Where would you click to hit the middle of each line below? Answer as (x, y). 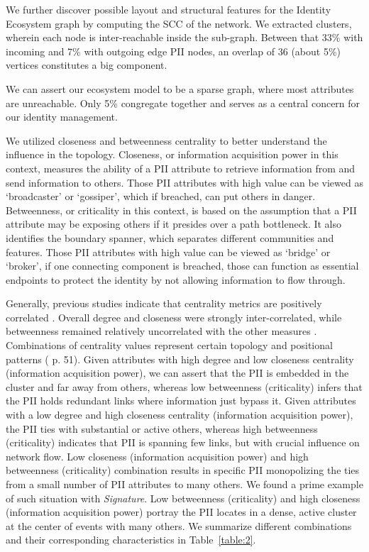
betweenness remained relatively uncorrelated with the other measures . (161, 331)
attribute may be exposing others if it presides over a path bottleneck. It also (174, 224)
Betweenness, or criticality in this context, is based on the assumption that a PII (181, 210)
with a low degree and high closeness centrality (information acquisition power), (180, 415)
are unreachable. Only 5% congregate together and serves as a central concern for (183, 103)
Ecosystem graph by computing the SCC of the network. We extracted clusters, (179, 23)
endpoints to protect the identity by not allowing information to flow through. (176, 279)
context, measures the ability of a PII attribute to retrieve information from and (181, 168)
